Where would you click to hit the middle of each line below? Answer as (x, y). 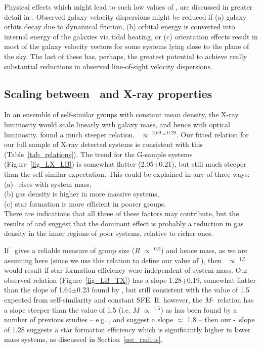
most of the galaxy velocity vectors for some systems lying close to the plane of (127, 46)
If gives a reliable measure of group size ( (70, 250)
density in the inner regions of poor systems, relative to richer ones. (109, 233)
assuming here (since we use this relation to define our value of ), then (113, 260)
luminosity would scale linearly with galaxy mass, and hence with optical (117, 124)
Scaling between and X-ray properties (108, 93)
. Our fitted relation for (212, 134)
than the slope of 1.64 (38, 290)
